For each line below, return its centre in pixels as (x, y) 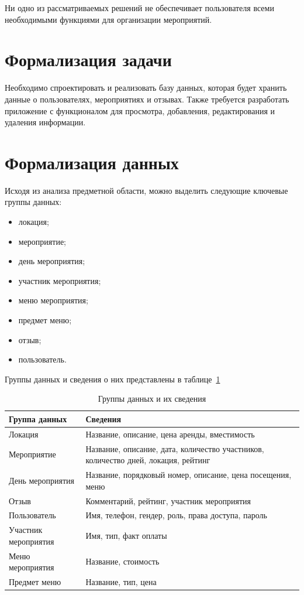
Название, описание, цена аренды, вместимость (170, 434)
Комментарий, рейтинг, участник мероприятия (168, 500)
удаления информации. (45, 122)
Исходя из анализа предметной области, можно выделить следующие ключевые (146, 190)
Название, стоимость (122, 561)
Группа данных (38, 418)
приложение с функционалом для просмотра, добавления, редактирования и (140, 110)
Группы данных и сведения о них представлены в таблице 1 (113, 379)
